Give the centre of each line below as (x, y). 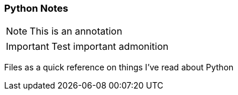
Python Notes (36, 8)
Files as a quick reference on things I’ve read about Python (119, 67)
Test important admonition (110, 47)
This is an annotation (76, 31)
